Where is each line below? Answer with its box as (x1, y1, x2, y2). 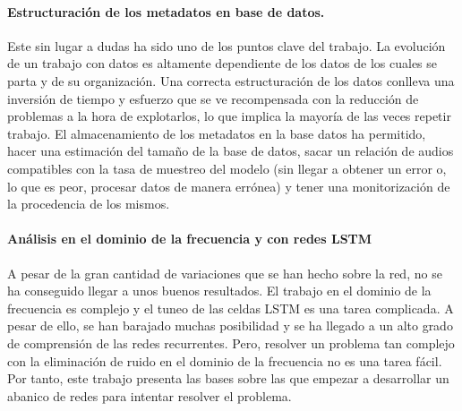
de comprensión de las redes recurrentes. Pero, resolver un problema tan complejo (7, 333, 455, 352)
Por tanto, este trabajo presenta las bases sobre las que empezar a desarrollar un (7, 369, 449, 388)
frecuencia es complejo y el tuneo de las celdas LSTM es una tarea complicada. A (7, 298, 454, 317)
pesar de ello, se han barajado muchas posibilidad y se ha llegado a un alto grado (7, 316, 453, 335)
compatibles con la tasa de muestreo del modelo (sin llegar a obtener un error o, (7, 158, 447, 177)
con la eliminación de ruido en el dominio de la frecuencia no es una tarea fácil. (7, 351, 442, 370)
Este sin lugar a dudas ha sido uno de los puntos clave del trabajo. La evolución (7, 36, 446, 55)
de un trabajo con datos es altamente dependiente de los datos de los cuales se (7, 54, 438, 73)
